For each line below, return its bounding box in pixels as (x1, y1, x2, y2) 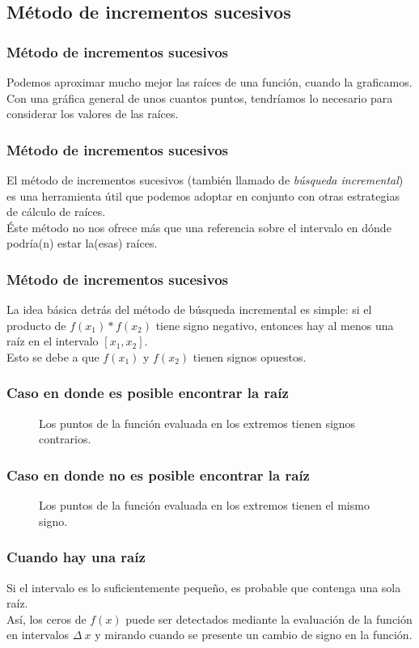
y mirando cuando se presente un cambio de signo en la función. (95, 626, 413, 643)
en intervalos (6, 626, 70, 643)
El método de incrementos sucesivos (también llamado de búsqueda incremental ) (6, 172, 404, 188)
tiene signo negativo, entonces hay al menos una (155, 316, 394, 333)
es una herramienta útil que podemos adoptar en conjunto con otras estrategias (6, 187, 400, 204)
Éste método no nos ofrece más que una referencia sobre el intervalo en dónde (6, 218, 391, 235)
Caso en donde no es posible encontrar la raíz (6, 464, 310, 485)
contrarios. (39, 430, 91, 447)
